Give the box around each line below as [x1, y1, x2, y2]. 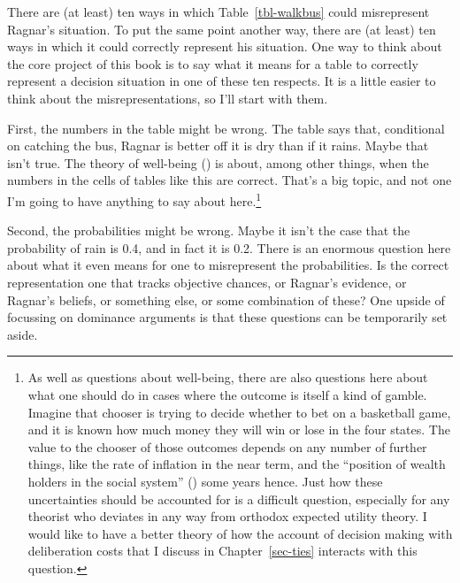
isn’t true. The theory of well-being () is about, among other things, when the [7, 153, 429, 172]
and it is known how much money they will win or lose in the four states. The [27, 420, 450, 439]
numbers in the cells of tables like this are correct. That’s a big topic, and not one [7, 171, 452, 189]
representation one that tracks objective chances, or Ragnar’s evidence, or [7, 272, 407, 291]
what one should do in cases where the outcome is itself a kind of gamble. [27, 385, 427, 403]
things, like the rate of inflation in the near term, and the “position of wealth [27, 455, 446, 473]
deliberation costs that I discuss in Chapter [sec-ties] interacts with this [27, 541, 418, 560]
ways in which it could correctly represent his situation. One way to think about [7, 37, 442, 56]
